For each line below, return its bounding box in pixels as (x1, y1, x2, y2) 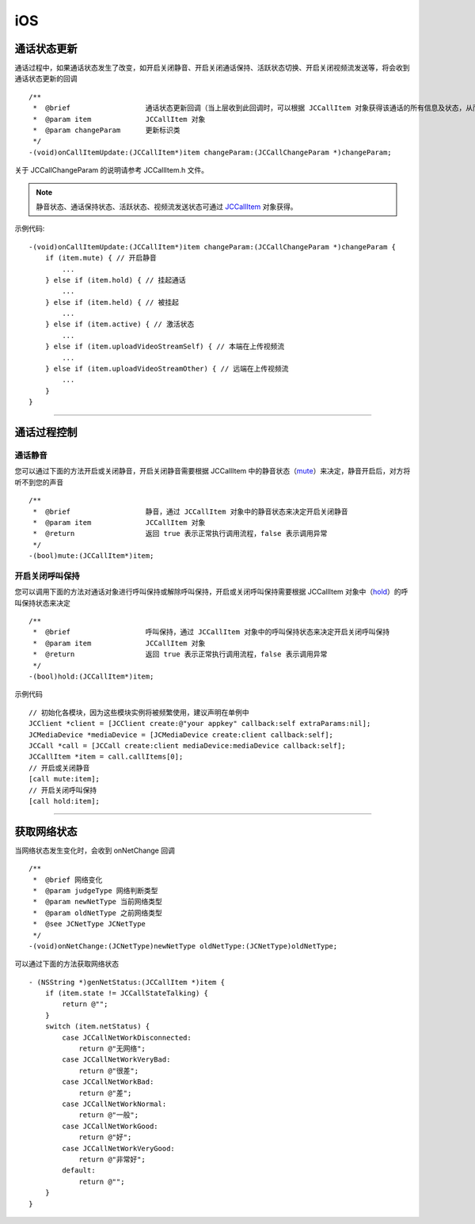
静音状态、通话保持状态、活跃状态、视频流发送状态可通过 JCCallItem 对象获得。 (36, 202, 298, 211)
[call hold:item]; (28, 796, 101, 805)
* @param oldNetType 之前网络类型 (32, 908, 162, 918)
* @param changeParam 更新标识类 (32, 126, 181, 135)
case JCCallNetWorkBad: (62, 1078, 154, 1086)
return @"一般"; (78, 1111, 139, 1119)
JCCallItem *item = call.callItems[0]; (28, 752, 184, 762)
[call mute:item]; (28, 774, 101, 784)
